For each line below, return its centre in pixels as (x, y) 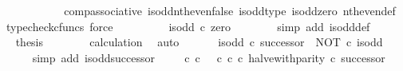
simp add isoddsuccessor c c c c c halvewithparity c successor (209, 57)
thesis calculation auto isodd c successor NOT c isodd (199, 42)
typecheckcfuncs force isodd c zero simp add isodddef (188, 26)
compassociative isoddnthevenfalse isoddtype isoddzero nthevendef (230, 10)
